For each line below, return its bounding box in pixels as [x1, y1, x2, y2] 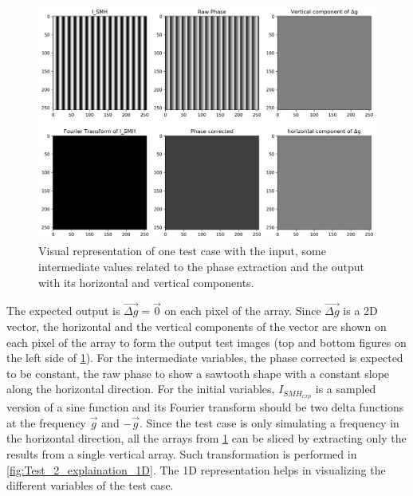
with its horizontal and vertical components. [38, 274, 254, 290]
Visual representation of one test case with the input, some [38, 242, 326, 259]
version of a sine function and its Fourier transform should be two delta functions [6, 399, 404, 415]
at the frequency [6, 414, 86, 431]
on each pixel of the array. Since [164, 302, 321, 319]
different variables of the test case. [6, 477, 174, 494]
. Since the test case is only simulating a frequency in [140, 414, 399, 431]
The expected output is [6, 302, 120, 319]
